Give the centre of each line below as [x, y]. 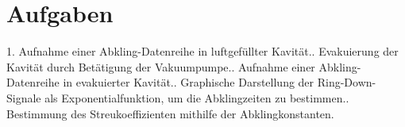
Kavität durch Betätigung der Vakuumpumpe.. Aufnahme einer [161, 66]
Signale [24, 97]
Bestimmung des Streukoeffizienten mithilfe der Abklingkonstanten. [170, 113]
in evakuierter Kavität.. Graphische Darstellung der [189, 82]
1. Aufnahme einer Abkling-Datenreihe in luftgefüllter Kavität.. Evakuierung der [202, 51]
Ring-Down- [347, 82]
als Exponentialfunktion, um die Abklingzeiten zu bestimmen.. [197, 97]
